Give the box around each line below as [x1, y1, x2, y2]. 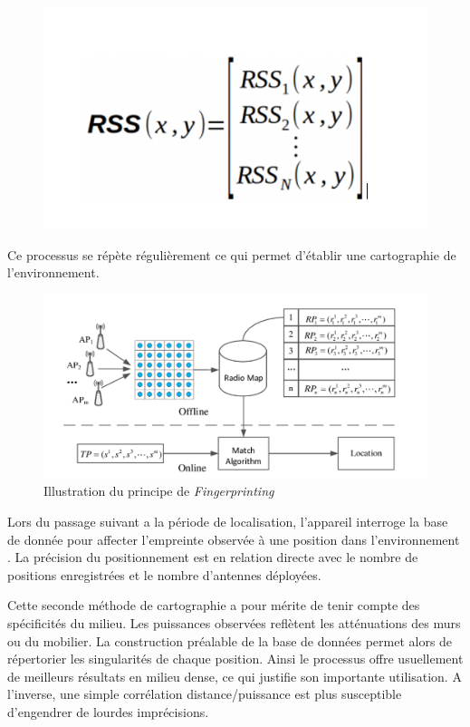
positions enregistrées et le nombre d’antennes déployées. [7, 565, 321, 584]
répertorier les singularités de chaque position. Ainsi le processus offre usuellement [7, 649, 464, 668]
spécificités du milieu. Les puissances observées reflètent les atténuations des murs [7, 614, 461, 633]
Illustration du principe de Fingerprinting [43, 481, 274, 500]
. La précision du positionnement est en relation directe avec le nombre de [7, 548, 418, 567]
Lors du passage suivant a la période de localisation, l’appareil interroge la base [7, 512, 448, 531]
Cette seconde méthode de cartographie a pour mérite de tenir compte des [7, 596, 420, 615]
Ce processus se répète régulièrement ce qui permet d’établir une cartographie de [7, 245, 456, 264]
